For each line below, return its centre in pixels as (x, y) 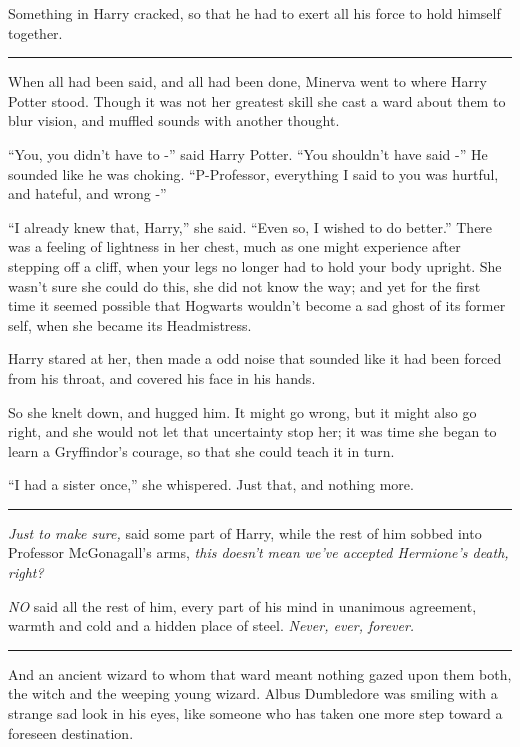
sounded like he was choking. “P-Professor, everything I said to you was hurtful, (253, 173)
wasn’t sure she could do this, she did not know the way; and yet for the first (244, 285)
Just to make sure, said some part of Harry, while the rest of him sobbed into (245, 532)
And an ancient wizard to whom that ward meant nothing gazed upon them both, (260, 673)
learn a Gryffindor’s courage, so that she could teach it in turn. (201, 450)
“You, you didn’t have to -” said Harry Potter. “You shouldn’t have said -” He (248, 153)
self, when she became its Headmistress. (130, 324)
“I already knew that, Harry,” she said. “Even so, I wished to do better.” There (250, 226)
